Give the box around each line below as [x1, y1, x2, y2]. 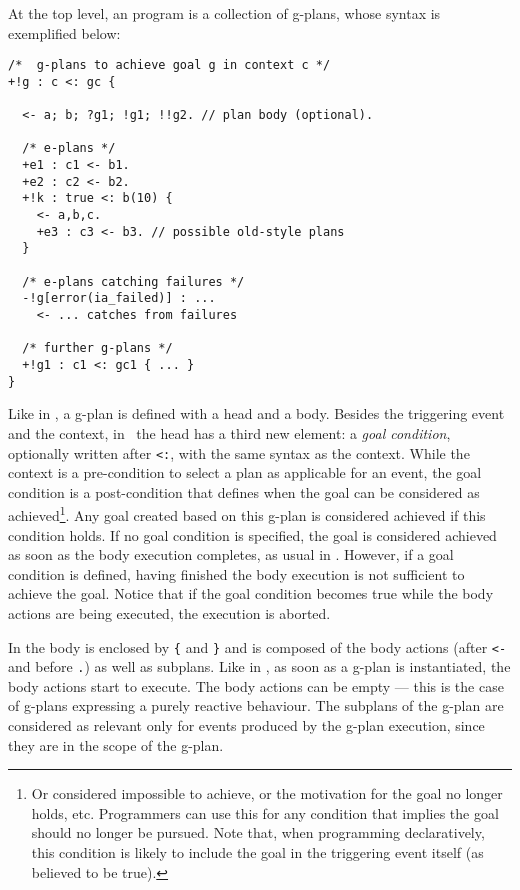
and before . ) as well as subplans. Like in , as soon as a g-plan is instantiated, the [8, 656, 511, 677]
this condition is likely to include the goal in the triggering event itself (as [31, 842, 484, 863]
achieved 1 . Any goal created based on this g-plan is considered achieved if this [8, 502, 486, 525]
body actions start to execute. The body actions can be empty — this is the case [8, 675, 504, 696]
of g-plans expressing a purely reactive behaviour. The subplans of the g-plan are [8, 695, 504, 716]
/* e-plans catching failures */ [22, 274, 245, 289]
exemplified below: [8, 22, 121, 43]
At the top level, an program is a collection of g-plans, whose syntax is [8, 3, 441, 23]
